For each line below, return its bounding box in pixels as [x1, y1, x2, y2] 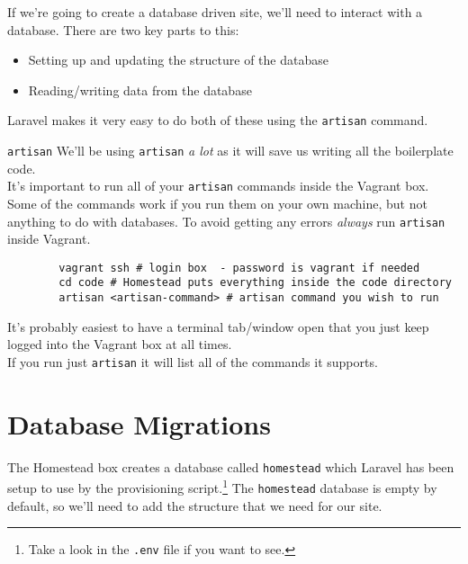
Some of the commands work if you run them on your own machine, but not [7, 193, 427, 212]
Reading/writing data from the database [28, 80, 252, 99]
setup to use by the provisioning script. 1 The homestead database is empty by [7, 476, 437, 497]
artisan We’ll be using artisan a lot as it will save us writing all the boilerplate [7, 141, 454, 160]
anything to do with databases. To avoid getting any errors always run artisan [7, 211, 445, 230]
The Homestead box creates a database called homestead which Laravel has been [7, 457, 454, 476]
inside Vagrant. [7, 229, 91, 248]
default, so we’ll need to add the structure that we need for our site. [7, 496, 382, 515]
